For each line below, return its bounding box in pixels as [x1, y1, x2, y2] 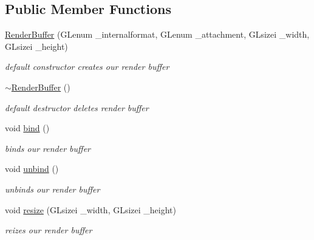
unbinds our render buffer [5, 182, 100, 195]
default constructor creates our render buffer [5, 60, 169, 73]
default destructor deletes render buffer [5, 101, 149, 114]
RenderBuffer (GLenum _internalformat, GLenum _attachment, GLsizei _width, [5, 28, 310, 41]
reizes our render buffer [5, 224, 92, 236]
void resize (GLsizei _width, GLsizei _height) [5, 203, 177, 216]
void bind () [5, 122, 50, 134]
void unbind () [5, 162, 59, 175]
